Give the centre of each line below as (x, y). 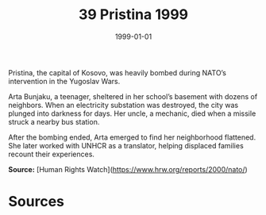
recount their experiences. (52, 154)
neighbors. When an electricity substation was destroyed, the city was (123, 105)
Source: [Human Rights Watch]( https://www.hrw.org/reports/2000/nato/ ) (128, 169)
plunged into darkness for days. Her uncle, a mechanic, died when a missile (132, 113)
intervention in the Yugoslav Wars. (64, 81)
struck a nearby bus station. (54, 121)
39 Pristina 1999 (133, 15)
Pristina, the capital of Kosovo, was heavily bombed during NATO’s (117, 72)
